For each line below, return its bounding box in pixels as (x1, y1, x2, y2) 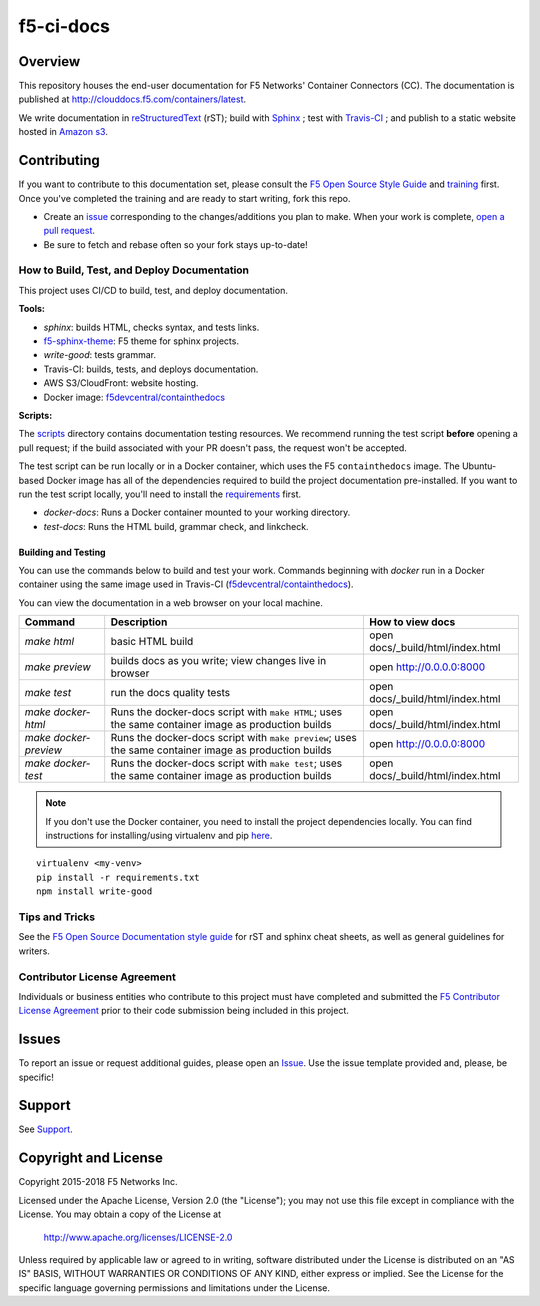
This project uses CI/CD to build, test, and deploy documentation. (18, 284, 289, 296)
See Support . (18, 1123, 74, 1135)
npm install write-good (36, 886, 153, 897)
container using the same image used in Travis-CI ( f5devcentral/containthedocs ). (18, 578, 354, 590)
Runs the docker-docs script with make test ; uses (110, 756, 343, 770)
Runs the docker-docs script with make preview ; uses (110, 731, 357, 745)
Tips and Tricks (18, 910, 96, 924)
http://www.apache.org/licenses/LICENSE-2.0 (43, 1231, 233, 1243)
